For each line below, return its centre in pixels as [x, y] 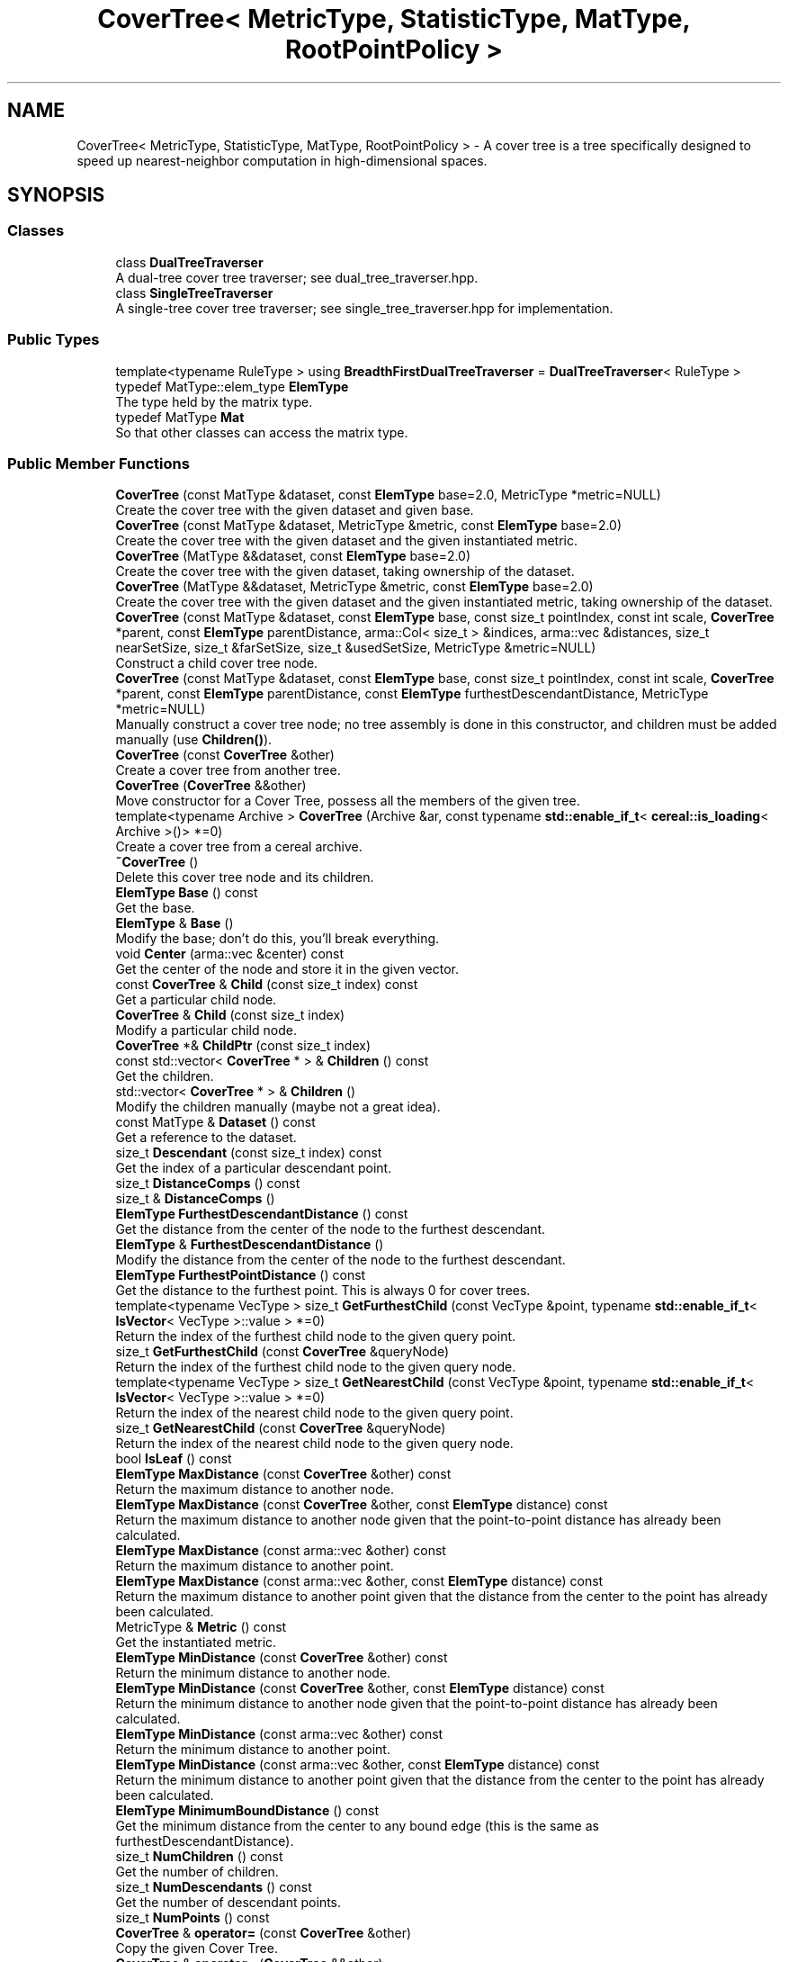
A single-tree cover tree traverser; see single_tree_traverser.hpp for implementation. [364, 308]
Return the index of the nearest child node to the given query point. [314, 1413]
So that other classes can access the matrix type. [262, 432]
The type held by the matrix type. [214, 401]
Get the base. [155, 908]
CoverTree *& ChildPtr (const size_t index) [243, 1046]
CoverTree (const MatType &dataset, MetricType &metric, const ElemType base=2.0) [369, 526]
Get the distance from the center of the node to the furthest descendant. [331, 1229]
